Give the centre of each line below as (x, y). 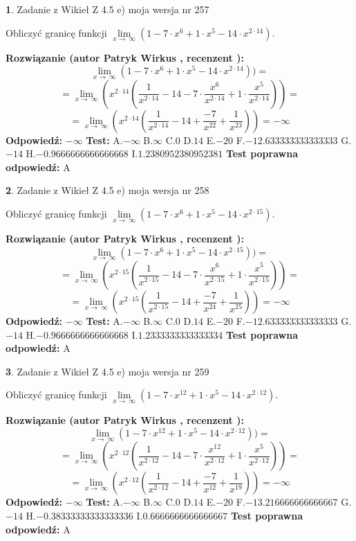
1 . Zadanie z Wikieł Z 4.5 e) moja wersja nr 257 (107, 9)
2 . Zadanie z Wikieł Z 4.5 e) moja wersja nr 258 (107, 190)
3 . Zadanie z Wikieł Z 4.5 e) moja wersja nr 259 (107, 371)
